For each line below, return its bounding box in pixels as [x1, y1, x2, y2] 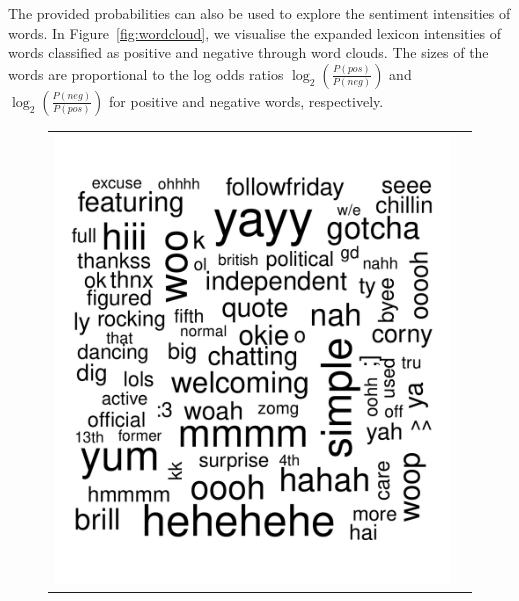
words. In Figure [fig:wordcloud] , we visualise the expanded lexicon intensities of [8, 22, 502, 43]
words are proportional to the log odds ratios [8, 63, 284, 84]
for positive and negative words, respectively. [109, 90, 384, 111]
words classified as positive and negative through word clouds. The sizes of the [8, 42, 489, 63]
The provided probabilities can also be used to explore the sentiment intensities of [8, 3, 511, 23]
